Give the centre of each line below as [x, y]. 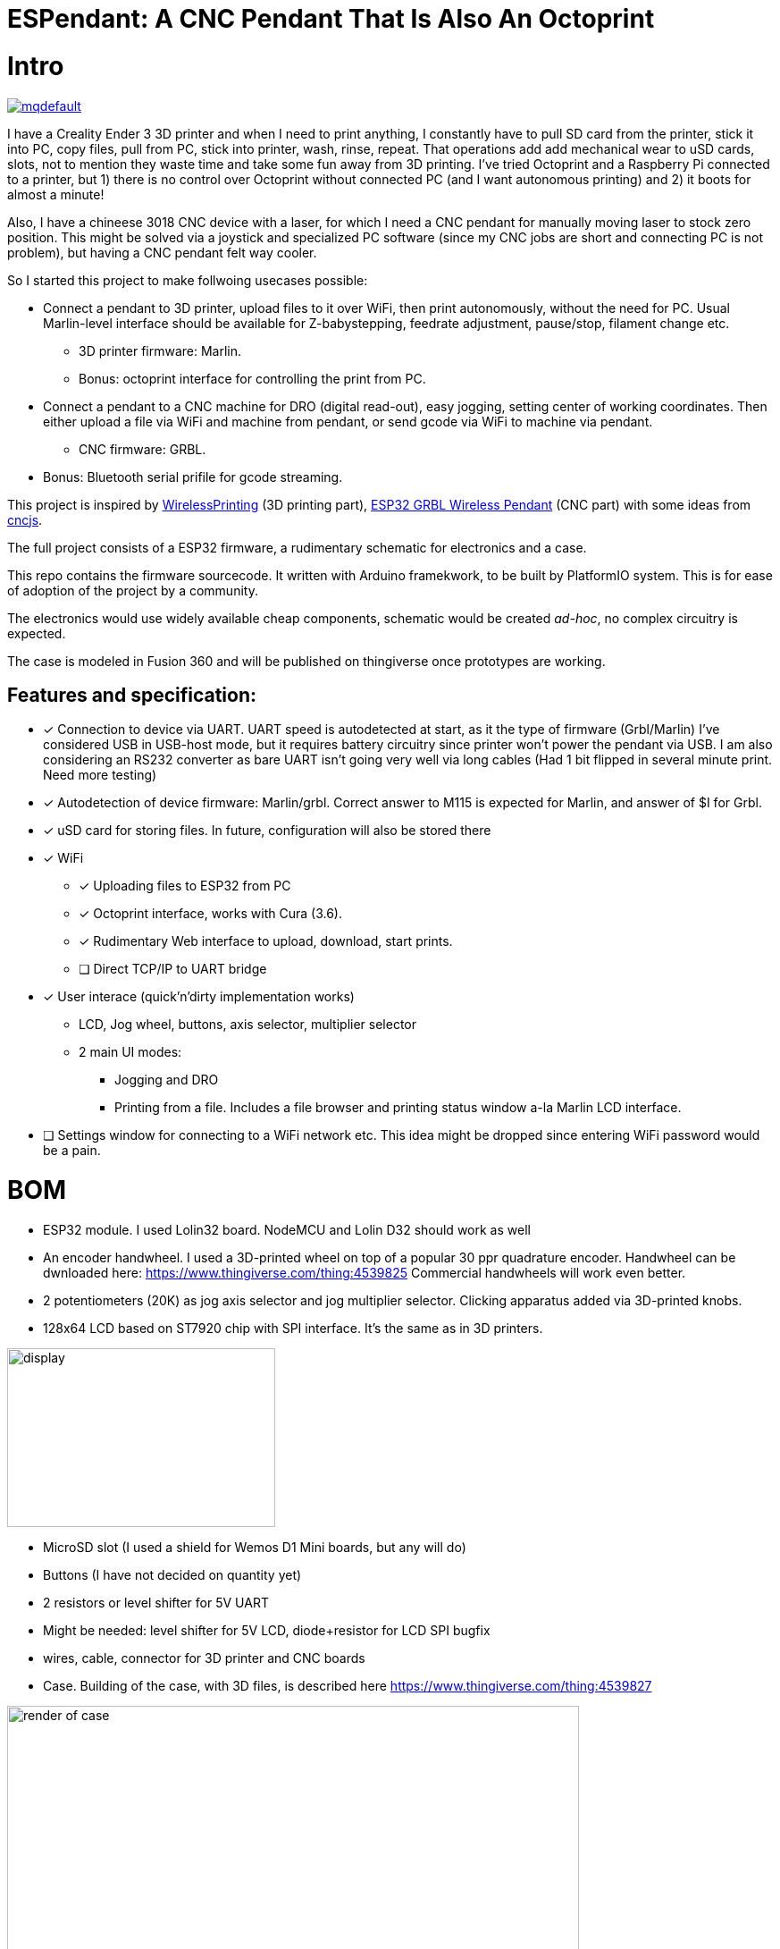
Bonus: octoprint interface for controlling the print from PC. [252, 378]
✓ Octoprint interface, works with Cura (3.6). [210, 914]
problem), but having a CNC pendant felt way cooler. [162, 252]
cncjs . [25, 519]
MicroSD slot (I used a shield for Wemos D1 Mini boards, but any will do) [255, 1547]
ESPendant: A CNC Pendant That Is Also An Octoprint [331, 19]
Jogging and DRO [167, 1080]
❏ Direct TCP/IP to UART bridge [173, 969]
